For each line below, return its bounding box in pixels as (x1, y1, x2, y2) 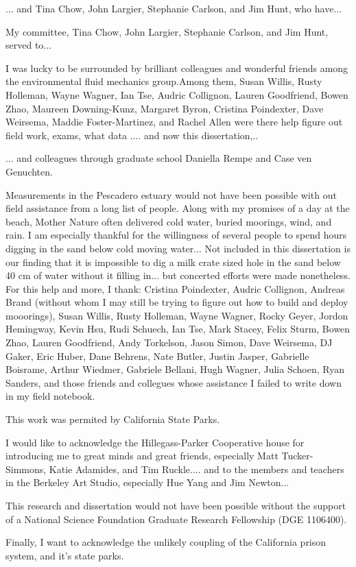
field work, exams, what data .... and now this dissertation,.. (5, 128, 259, 142)
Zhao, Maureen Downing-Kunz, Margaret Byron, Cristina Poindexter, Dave (5, 101, 324, 115)
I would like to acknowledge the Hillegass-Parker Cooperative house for (5, 435, 305, 449)
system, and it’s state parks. (5, 548, 124, 562)
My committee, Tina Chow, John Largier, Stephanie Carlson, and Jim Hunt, (5, 24, 329, 38)
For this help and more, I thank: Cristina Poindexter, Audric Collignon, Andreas (5, 281, 345, 295)
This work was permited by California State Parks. (5, 412, 220, 426)
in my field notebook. (5, 389, 95, 403)
